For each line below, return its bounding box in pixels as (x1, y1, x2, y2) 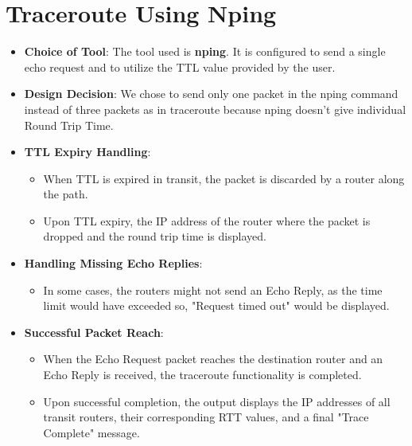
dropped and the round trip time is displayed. (43, 228, 266, 245)
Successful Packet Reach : (24, 323, 164, 340)
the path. (43, 186, 88, 202)
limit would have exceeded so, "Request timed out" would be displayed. (43, 297, 390, 314)
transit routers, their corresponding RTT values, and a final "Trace (43, 409, 369, 425)
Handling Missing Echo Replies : (24, 255, 203, 272)
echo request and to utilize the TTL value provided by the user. (24, 58, 336, 75)
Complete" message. (43, 424, 140, 440)
